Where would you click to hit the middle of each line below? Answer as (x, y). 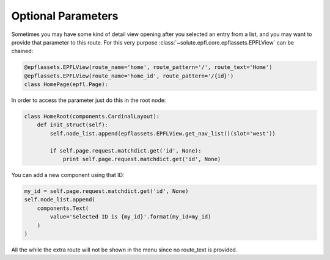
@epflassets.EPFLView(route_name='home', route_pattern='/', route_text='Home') (148, 67)
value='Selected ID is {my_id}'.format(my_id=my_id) (130, 217)
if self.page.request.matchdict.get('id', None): (126, 150)
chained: (22, 51)
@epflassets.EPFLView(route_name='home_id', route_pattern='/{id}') (129, 76)
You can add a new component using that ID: (68, 175)
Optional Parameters (65, 16)
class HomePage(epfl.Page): (66, 85)
